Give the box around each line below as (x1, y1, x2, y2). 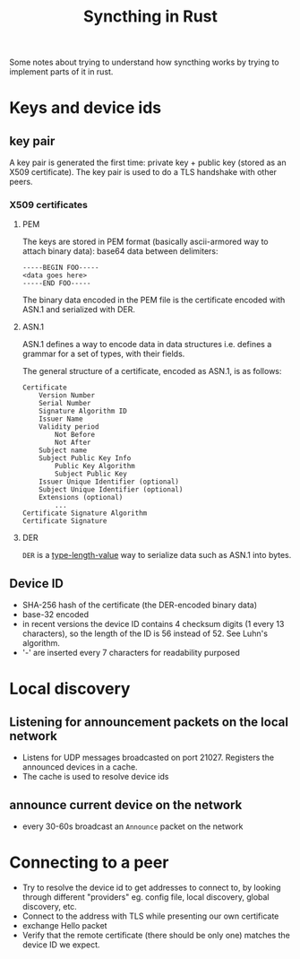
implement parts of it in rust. (9, 66, 114, 77)
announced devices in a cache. (21, 762, 138, 772)
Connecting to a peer (9, 852, 169, 873)
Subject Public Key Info (39, 454, 132, 463)
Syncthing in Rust (83, 6, 218, 27)
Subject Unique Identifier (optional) (39, 485, 184, 494)
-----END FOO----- (21, 279, 91, 288)
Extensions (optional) (39, 493, 124, 502)
